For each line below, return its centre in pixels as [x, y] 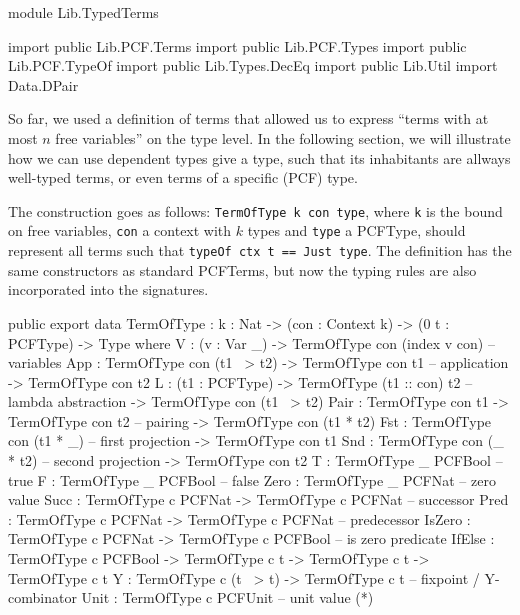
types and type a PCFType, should [356, 230]
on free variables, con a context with [120, 230]
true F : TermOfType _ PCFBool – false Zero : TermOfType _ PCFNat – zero [252, 479]
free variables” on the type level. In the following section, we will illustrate [283, 137]
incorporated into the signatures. [108, 289]
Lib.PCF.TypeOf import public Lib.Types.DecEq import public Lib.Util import [253, 65]
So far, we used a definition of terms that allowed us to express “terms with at [248, 118]
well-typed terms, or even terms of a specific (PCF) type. [183, 177]
